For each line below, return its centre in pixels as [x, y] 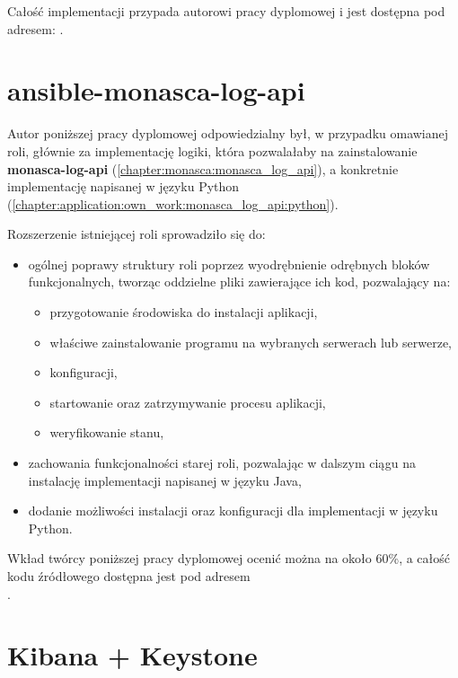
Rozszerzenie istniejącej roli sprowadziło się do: [137, 234]
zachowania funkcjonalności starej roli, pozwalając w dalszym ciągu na [222, 463]
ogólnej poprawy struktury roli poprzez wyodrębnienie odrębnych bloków [229, 264]
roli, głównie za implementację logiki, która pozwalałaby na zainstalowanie [212, 150]
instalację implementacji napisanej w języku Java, [165, 480]
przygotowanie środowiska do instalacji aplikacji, [184, 312]
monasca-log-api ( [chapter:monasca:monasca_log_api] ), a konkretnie [203, 168]
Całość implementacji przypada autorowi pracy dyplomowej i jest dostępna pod [226, 11]
